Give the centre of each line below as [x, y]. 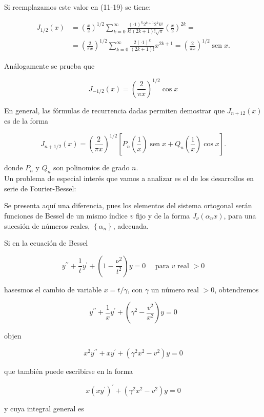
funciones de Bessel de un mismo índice [66, 215]
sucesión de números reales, [47, 225]
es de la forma [26, 121]
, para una [240, 215]
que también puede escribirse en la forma [69, 371]
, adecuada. [131, 225]
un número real [175, 289]
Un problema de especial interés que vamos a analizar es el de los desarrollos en [129, 178]
